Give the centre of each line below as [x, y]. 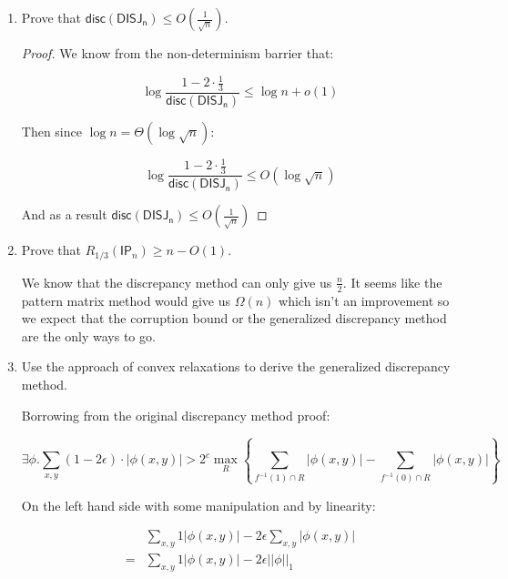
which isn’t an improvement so [364, 300]
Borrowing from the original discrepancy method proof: [176, 415]
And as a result [64, 214]
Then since [51, 131]
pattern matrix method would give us [126, 300]
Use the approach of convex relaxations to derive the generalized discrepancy [236, 366]
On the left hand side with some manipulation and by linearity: [198, 505]
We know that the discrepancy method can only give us [177, 282]
